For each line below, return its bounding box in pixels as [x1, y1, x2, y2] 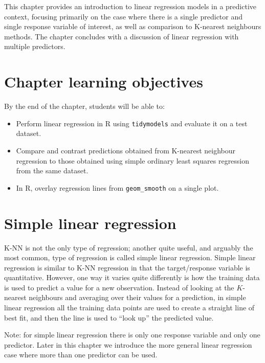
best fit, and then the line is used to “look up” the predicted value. [4, 312, 214, 323]
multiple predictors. [4, 41, 65, 52]
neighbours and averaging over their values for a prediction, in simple [29, 292, 246, 303]
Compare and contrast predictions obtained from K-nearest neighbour [16, 145, 236, 155]
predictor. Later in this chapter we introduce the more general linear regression [4, 339, 252, 350]
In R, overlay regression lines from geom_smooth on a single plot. [16, 182, 219, 193]
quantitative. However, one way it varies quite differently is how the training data [4, 272, 260, 283]
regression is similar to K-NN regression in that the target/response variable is [4, 262, 250, 273]
